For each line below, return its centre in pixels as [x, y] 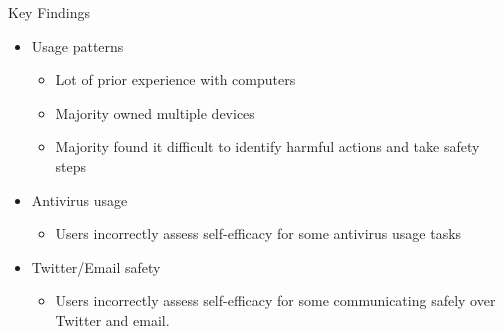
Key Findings [49, 12]
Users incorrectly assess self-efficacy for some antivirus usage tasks [258, 233]
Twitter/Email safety [96, 266]
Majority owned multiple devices [155, 112]
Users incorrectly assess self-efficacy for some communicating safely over [275, 300]
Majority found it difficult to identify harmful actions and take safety [267, 146]
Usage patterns [77, 45]
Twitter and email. [112, 319]
